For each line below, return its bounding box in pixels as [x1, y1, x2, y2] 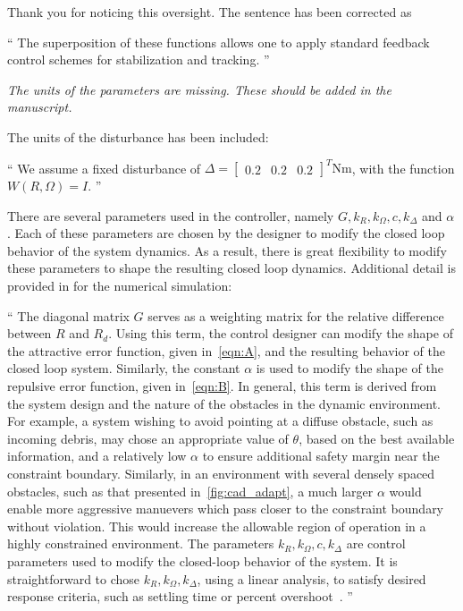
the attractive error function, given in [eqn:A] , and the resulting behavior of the [7, 341, 446, 360]
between [7, 324, 52, 343]
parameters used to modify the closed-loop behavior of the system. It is [7, 551, 398, 570]
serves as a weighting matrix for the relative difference [147, 306, 444, 325]
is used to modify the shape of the [256, 359, 443, 378]
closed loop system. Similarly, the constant [7, 359, 240, 378]
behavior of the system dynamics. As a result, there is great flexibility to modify [7, 241, 447, 259]
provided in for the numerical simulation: [7, 276, 232, 295]
